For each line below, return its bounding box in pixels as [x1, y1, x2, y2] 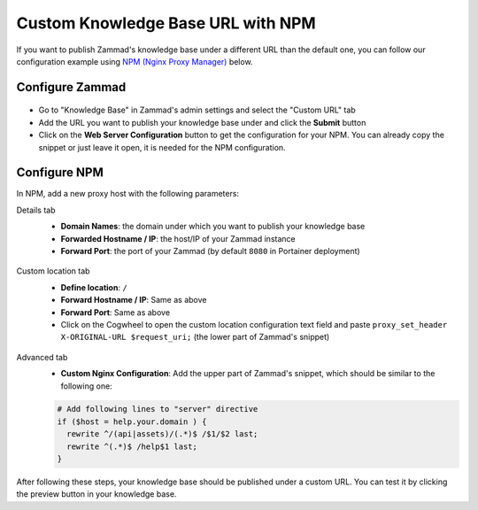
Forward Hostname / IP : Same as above [60, 295, 207, 305]
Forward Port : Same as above [60, 306, 171, 318]
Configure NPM [16, 165, 104, 181]
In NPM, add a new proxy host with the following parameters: [16, 189, 239, 199]
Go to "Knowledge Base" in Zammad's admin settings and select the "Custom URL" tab [38, 104, 356, 115]
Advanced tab [16, 352, 68, 362]
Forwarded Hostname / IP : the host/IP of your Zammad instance [60, 233, 296, 243]
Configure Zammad [16, 80, 127, 95]
